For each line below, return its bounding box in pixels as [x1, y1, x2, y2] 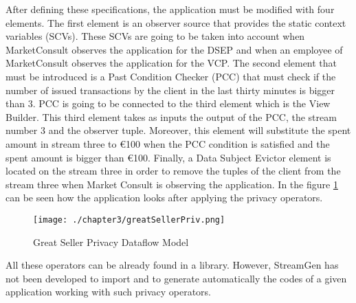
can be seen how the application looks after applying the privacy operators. [5, 190, 323, 205]
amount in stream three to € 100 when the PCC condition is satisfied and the [5, 136, 330, 150]
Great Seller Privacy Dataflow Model [33, 234, 189, 249]
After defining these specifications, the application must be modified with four [5, 2, 335, 16]
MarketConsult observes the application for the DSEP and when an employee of [5, 42, 343, 56]
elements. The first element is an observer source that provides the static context [5, 15, 346, 30]
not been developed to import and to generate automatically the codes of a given [5, 271, 347, 285]
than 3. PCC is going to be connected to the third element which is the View [5, 96, 331, 111]
